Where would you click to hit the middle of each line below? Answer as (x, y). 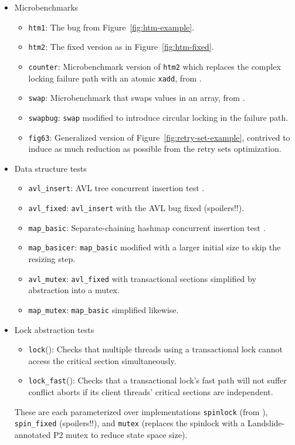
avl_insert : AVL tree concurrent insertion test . (116, 188)
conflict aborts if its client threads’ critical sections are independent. (151, 392)
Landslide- (266, 423)
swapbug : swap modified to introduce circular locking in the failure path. (158, 117)
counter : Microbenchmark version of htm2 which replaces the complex (155, 66)
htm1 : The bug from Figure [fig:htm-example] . (111, 27)
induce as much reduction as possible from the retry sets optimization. (155, 149)
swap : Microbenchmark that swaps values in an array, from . (137, 98)
